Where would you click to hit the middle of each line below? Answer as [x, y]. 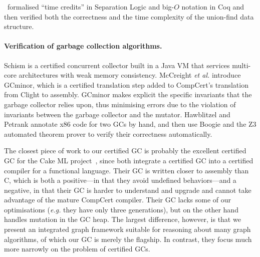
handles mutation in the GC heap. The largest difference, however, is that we [122, 219]
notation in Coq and [213, 7]
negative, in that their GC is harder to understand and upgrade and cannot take [128, 190]
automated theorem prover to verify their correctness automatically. [108, 134]
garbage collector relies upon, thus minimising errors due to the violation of [120, 104]
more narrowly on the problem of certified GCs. [77, 249]
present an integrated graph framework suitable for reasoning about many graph [127, 229]
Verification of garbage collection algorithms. [83, 46]
